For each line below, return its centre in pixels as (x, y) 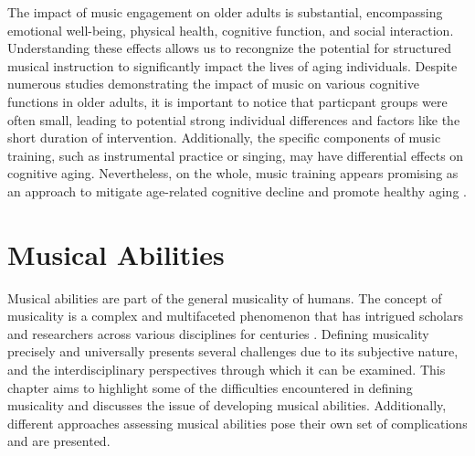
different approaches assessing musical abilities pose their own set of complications (237, 423)
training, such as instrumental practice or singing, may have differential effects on (236, 155)
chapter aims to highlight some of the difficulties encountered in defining (210, 387)
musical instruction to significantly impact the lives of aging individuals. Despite (232, 65)
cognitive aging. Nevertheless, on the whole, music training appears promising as (233, 173)
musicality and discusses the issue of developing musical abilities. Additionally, (227, 405)
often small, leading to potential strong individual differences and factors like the (234, 119)
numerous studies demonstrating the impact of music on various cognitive (213, 84)
